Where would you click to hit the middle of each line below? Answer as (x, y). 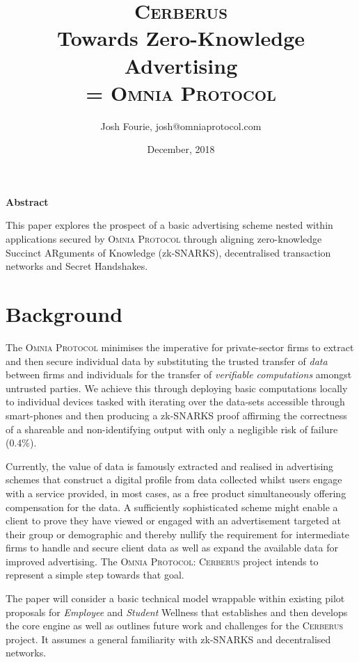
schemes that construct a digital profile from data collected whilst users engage (174, 479)
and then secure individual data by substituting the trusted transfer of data (167, 361)
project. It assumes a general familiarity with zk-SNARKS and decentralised (168, 639)
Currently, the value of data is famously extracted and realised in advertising (170, 466)
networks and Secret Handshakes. (77, 266)
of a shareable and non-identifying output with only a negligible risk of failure (172, 429)
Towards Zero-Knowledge (181, 38)
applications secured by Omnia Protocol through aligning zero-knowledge (164, 239)
